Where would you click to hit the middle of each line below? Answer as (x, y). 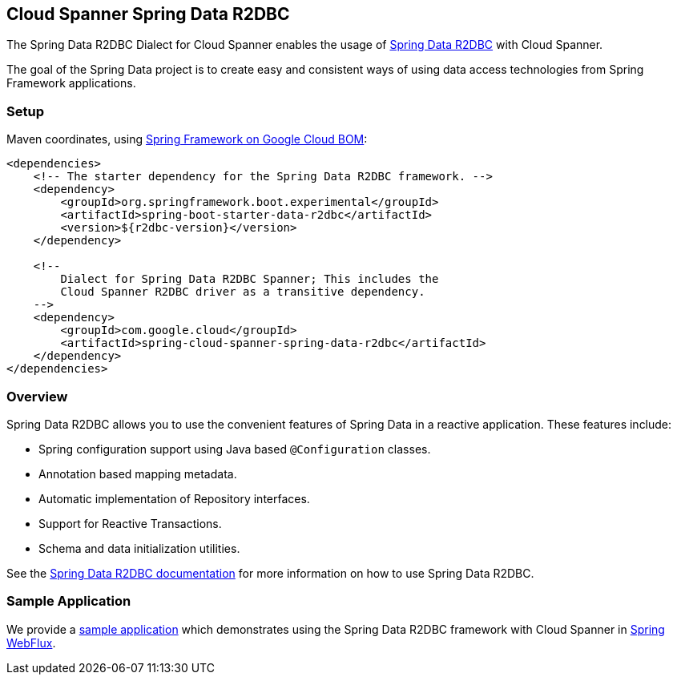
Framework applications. (71, 83)
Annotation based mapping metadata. (138, 473)
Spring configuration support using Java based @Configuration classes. (235, 449)
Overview (37, 396)
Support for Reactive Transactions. (130, 523)
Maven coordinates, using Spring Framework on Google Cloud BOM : (187, 139)
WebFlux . (31, 643)
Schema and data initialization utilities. (139, 548)
